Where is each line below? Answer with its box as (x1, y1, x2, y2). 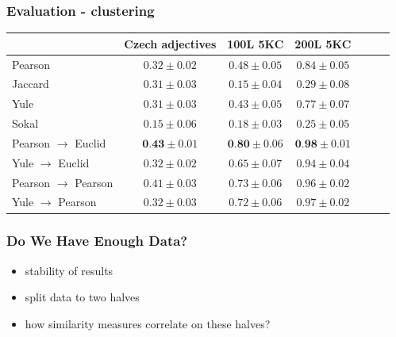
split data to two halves (25, 289, 140, 305)
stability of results (25, 262, 113, 278)
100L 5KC (227, 35, 284, 52)
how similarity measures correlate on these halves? (25, 315, 271, 331)
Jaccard (12, 75, 49, 92)
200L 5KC (294, 35, 352, 52)
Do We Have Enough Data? (6, 231, 188, 251)
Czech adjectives (124, 35, 217, 52)
